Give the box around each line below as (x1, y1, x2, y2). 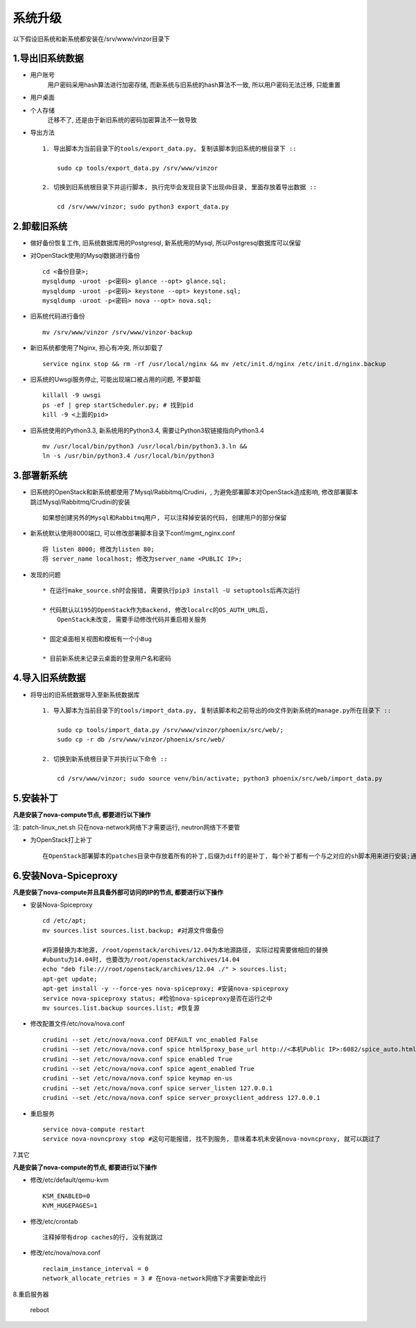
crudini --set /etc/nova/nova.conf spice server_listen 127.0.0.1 (42, 1084, 273, 1092)
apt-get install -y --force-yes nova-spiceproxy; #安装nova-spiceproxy (42, 985, 289, 993)
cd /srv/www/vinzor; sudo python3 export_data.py (56, 203, 229, 211)
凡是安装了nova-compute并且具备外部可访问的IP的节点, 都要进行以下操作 (12, 888, 224, 896)
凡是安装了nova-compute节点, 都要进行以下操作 (12, 810, 152, 819)
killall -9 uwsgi (42, 392, 101, 399)
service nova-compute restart (42, 1125, 146, 1133)
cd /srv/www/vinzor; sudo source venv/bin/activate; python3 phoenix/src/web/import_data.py (56, 774, 383, 783)
